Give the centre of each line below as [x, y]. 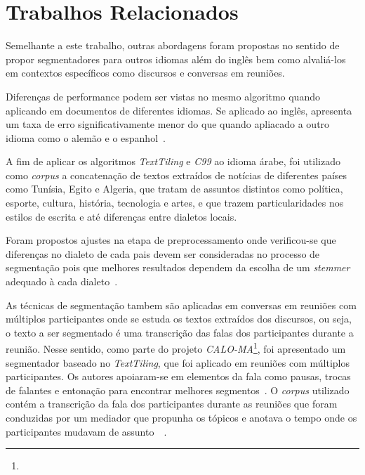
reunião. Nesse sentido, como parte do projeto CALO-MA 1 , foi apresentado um [176, 348]
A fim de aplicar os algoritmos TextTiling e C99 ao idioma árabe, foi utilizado [173, 161]
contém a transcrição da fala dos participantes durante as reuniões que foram [172, 404]
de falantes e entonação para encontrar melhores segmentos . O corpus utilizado [178, 390]
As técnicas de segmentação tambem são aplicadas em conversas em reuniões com [181, 305]
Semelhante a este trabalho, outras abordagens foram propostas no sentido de [173, 45]
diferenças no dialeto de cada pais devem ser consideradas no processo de [163, 253]
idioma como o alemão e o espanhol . [86, 137]
